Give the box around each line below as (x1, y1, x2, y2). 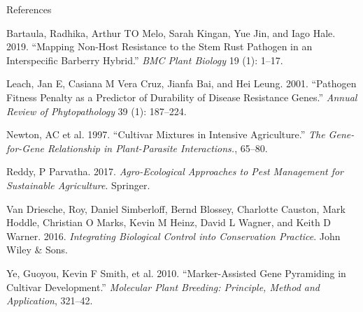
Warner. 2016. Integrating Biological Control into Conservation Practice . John (6, 228, 341, 243)
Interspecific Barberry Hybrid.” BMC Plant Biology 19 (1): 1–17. (6, 52, 283, 67)
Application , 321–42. (6, 293, 93, 308)
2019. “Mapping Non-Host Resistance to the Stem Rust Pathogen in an (6, 39, 313, 54)
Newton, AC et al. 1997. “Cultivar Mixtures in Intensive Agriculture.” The (6, 127, 325, 142)
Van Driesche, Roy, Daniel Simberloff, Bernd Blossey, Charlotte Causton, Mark (6, 201, 346, 216)
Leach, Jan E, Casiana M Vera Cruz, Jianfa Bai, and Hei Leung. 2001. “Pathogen (6, 76, 357, 91)
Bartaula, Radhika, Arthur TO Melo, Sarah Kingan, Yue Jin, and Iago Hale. (6, 25, 336, 40)
